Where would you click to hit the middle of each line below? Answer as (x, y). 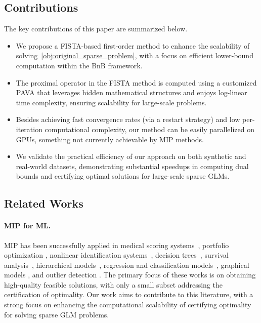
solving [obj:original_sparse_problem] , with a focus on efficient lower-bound (135, 55)
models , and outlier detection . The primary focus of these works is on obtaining (130, 275)
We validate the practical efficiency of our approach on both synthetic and (131, 156)
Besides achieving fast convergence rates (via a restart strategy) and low (128, 119)
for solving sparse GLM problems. (57, 314)
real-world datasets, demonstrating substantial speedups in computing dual (132, 166)
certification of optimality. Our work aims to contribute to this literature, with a (129, 294)
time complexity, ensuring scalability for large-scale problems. (111, 102)
